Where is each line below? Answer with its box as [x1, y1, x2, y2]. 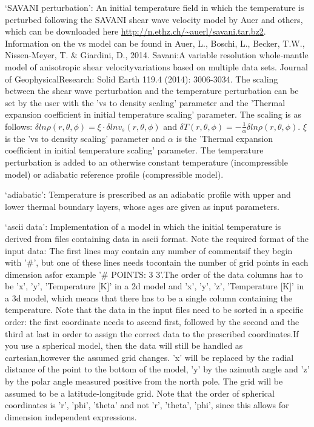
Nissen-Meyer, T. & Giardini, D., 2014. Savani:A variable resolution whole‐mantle [5, 49, 309, 61]
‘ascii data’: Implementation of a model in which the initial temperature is [5, 220, 281, 233]
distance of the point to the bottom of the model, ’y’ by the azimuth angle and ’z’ [5, 363, 310, 375]
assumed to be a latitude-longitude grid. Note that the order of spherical [5, 386, 275, 399]
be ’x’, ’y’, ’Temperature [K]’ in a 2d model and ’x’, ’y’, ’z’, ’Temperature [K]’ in [5, 280, 304, 292]
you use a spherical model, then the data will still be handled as [5, 339, 243, 352]
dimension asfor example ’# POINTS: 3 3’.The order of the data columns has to [5, 267, 303, 280]
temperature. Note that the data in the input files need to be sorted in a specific [5, 303, 304, 316]
